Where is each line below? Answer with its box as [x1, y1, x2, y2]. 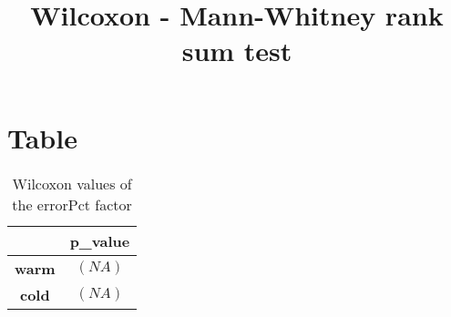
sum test [181, 32, 292, 69]
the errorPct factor [12, 193, 132, 215]
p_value [69, 230, 130, 251]
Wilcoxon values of [12, 172, 132, 194]
